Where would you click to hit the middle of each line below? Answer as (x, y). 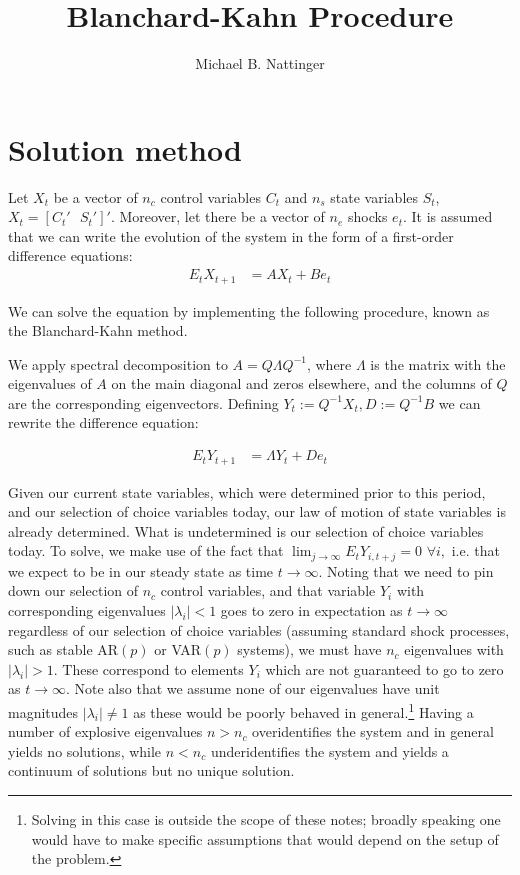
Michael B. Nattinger (260, 63)
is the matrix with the (438, 363)
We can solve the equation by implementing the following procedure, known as (249, 310)
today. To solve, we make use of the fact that (146, 550)
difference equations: (70, 255)
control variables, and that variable (268, 590)
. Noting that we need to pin (406, 570)
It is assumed (452, 216)
